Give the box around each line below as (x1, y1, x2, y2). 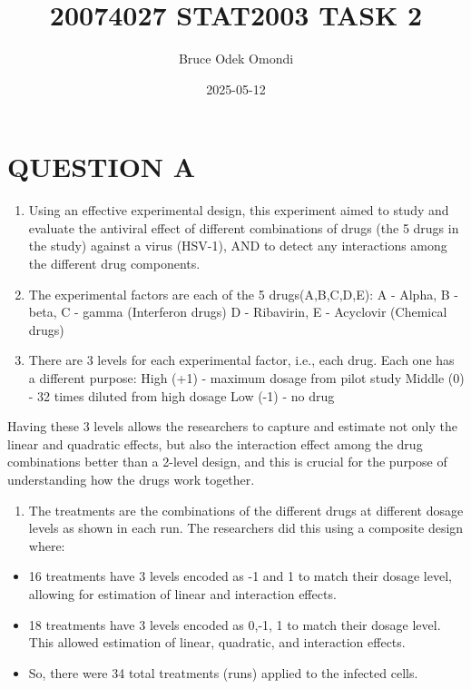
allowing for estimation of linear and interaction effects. (28, 584, 337, 603)
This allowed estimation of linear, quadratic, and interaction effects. (28, 633, 406, 652)
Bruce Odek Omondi (178, 49, 294, 68)
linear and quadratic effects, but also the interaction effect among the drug (7, 434, 423, 453)
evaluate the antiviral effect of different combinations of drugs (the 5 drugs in (28, 218, 459, 237)
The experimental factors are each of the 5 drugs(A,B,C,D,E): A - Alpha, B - (28, 284, 458, 303)
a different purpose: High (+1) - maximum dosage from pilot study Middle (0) (28, 369, 465, 387)
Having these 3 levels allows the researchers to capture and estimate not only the (7, 417, 457, 436)
